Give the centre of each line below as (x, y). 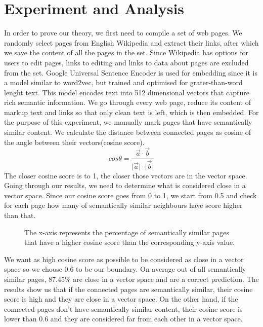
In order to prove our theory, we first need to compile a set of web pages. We (123, 33)
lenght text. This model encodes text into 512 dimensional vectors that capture (127, 92)
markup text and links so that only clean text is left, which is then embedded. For (131, 112)
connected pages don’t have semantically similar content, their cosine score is (123, 308)
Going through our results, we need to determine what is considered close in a (125, 185)
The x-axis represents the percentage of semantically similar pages (127, 232)
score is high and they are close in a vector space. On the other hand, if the (121, 299)
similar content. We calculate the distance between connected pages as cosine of (128, 132)
